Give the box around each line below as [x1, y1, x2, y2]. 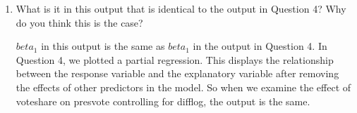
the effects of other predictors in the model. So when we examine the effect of [16, 79, 351, 94]
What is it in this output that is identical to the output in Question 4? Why [16, 1, 346, 15]
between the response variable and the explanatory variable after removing [16, 66, 339, 81]
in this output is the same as [41, 39, 165, 53]
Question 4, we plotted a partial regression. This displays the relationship [16, 52, 334, 67]
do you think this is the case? [16, 15, 143, 29]
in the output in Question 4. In [193, 39, 327, 53]
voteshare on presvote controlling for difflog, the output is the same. [16, 93, 310, 108]
